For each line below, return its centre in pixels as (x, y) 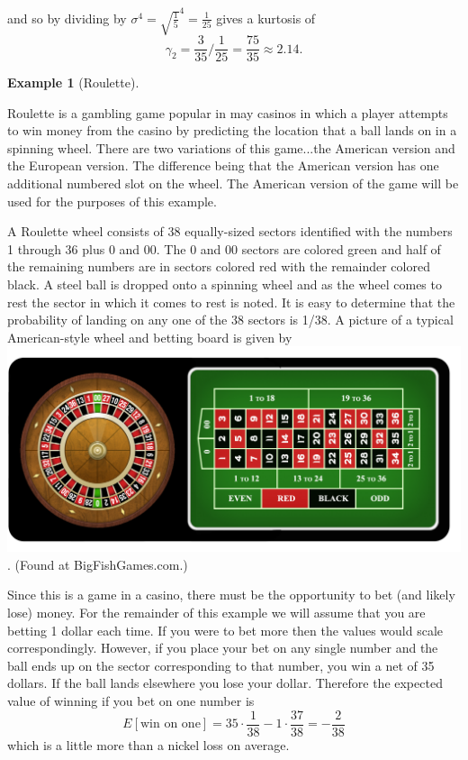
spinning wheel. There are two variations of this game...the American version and (231, 147)
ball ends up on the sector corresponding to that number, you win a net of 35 (221, 665)
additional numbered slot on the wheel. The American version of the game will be (233, 183)
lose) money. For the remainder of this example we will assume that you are (216, 613)
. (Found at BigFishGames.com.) (98, 564)
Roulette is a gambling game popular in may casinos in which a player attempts (228, 112)
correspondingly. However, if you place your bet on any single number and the (223, 648)
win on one (171, 724)
